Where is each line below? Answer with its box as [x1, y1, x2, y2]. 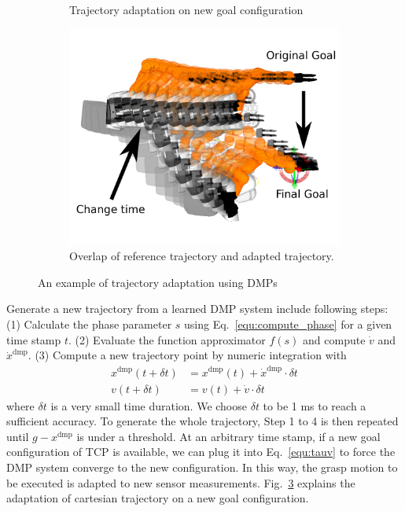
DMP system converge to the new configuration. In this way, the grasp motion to [6, 458, 398, 475]
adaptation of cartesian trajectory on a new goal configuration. [6, 490, 309, 506]
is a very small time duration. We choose [50, 397, 247, 414]
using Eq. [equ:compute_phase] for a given [184, 316, 392, 333]
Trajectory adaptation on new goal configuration [69, 2, 304, 17]
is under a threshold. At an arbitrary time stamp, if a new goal [76, 428, 381, 444]
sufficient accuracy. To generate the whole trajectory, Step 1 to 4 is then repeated [6, 413, 399, 429]
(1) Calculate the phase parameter [6, 316, 172, 333]
